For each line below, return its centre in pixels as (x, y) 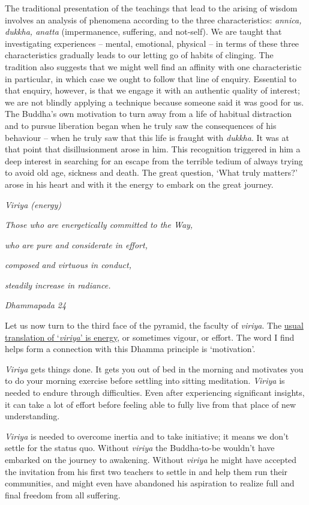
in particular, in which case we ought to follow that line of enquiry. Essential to (151, 78)
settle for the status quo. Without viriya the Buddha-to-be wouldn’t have (140, 448)
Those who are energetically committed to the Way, (99, 225)
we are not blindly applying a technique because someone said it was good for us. (154, 102)
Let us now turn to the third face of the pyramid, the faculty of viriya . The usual (154, 325)
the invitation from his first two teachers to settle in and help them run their (146, 471)
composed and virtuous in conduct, (68, 265)
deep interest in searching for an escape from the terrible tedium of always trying (154, 160)
